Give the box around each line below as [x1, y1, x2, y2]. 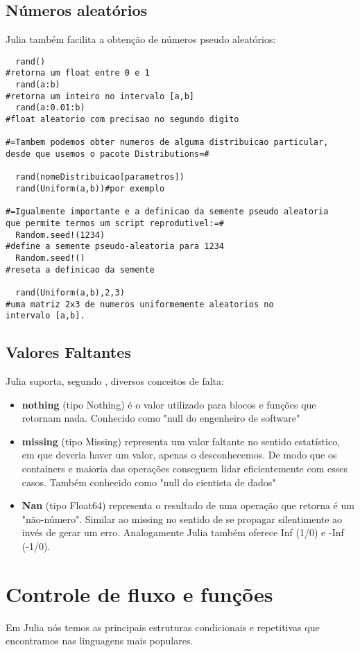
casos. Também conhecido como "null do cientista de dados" [22, 474, 276, 489]
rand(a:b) [15, 80, 60, 90]
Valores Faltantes [6, 341, 131, 363]
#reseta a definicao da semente [6, 264, 155, 275]
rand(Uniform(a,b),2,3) [15, 287, 125, 298]
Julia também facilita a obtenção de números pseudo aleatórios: [6, 32, 276, 46]
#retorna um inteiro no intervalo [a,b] [6, 91, 195, 101]
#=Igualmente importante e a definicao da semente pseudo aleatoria [6, 207, 329, 217]
